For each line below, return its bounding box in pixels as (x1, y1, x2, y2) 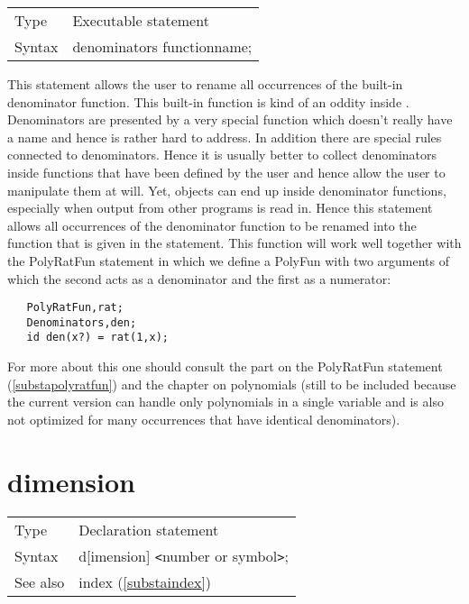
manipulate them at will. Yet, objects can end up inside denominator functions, (7, 180, 446, 199)
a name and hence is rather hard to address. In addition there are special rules (7, 127, 442, 146)
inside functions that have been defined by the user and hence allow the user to (7, 162, 446, 181)
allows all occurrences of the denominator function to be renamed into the (7, 215, 417, 234)
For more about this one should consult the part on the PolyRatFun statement (7, 357, 443, 376)
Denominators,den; (26, 316, 137, 329)
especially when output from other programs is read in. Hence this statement (7, 198, 433, 217)
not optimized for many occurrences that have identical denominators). (7, 409, 400, 428)
